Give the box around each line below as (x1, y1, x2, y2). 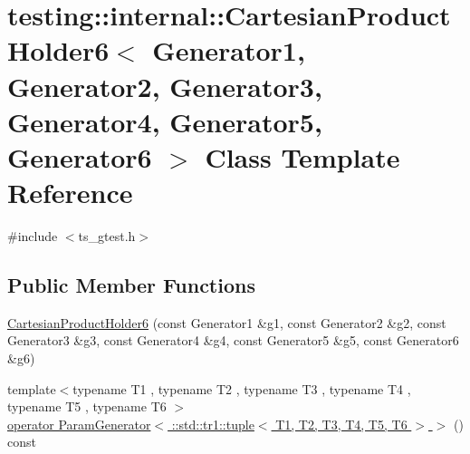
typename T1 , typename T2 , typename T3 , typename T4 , (72, 379, 411, 398)
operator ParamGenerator (7, 414, 151, 433)
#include (7, 227, 58, 246)
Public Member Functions (7, 271, 255, 299)
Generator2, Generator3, (7, 67, 322, 104)
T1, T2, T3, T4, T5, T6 (275, 414, 408, 433)
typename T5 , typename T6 (7, 397, 167, 416)
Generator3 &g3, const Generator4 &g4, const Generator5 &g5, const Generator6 (7, 331, 459, 350)
